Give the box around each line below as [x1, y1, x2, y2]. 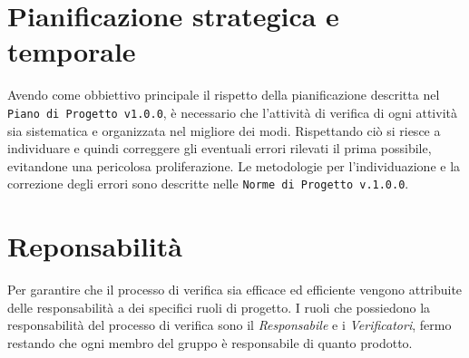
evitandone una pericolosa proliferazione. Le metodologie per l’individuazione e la [7, 156, 461, 175]
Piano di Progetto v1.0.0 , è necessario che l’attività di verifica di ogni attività [7, 102, 457, 121]
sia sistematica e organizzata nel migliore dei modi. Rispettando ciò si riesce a [7, 121, 441, 140]
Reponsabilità [7, 227, 182, 265]
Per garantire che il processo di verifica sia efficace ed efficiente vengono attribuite [7, 280, 463, 299]
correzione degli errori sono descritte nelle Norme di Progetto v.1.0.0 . [7, 174, 409, 193]
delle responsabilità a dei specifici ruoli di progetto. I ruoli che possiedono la [7, 297, 431, 316]
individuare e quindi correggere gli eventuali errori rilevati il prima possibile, [7, 139, 432, 158]
